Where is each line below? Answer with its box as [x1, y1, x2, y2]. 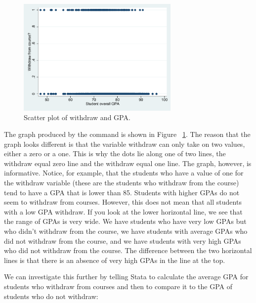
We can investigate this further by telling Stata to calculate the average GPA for [4, 271, 249, 282]
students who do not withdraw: [4, 291, 98, 301]
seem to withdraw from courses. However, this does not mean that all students [4, 197, 242, 207]
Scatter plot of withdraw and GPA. [24, 112, 130, 123]
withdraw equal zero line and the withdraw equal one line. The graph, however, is [4, 158, 252, 168]
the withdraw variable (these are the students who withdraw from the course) [4, 177, 239, 187]
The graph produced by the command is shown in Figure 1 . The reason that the [4, 129, 251, 139]
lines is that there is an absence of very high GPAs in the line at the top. [4, 255, 225, 265]
